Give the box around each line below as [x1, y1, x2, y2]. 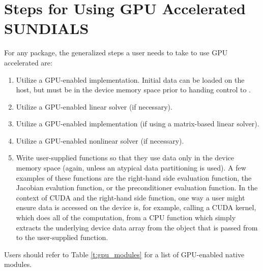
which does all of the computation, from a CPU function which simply [16, 212, 236, 223]
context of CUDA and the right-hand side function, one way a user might [16, 192, 245, 202]
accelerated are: [4, 57, 52, 67]
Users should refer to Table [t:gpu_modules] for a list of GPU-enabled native [4, 249, 245, 259]
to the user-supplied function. [16, 232, 108, 243]
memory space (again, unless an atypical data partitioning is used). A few [16, 162, 246, 173]
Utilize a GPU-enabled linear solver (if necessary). [16, 101, 172, 112]
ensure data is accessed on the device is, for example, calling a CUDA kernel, [16, 202, 256, 213]
